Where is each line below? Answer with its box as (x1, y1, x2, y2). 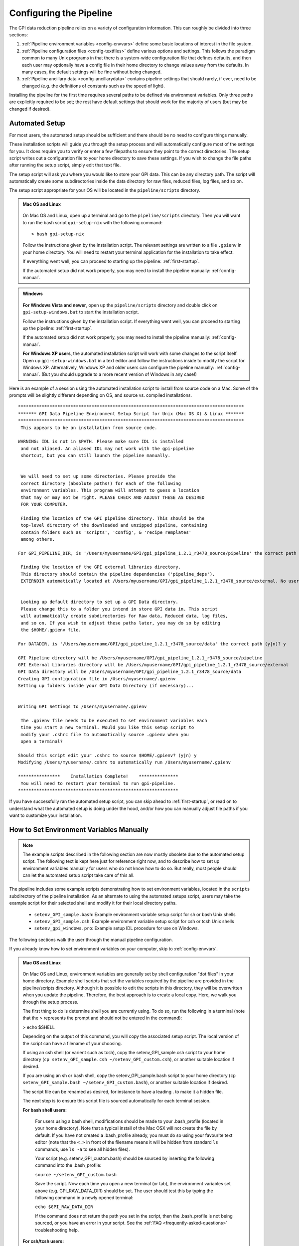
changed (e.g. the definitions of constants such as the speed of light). (21, 83, 165, 89)
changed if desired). (9, 106, 51, 112)
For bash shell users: (22, 1107, 67, 1113)
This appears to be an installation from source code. (20, 425, 157, 431)
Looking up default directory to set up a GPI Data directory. (20, 599, 179, 605)
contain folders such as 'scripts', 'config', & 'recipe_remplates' (20, 529, 192, 535)
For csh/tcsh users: (22, 1238, 64, 1244)
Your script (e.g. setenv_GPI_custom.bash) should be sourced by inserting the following (35, 1155, 214, 1161)
